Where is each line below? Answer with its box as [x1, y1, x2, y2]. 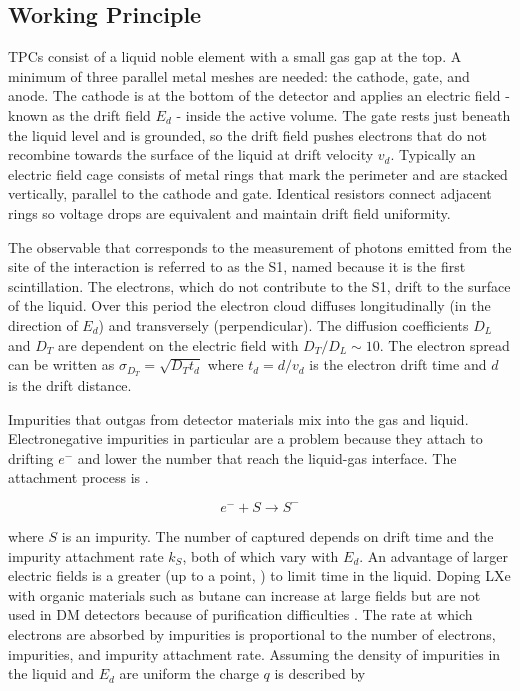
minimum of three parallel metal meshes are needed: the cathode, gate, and [8, 65, 470, 86]
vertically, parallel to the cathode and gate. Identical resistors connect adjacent [8, 183, 492, 204]
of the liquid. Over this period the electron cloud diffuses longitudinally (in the [8, 295, 491, 316]
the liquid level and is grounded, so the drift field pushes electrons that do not [8, 124, 487, 145]
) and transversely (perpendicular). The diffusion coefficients [98, 314, 469, 335]
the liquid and [8, 663, 94, 684]
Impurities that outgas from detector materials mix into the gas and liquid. [8, 408, 469, 429]
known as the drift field [8, 104, 151, 125]
